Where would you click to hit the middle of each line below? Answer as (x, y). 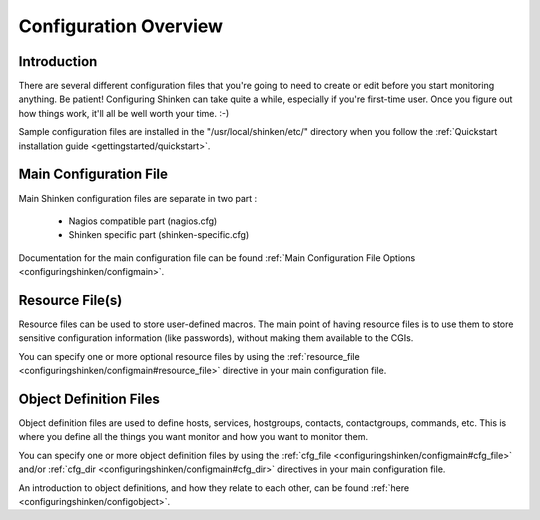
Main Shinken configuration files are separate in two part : (138, 198)
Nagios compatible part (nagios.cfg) (143, 221)
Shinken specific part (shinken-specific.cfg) (159, 235)
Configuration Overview (121, 26)
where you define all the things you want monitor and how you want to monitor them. (193, 437)
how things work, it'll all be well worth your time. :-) (124, 113)
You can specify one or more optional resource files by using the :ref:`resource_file (189, 356)
